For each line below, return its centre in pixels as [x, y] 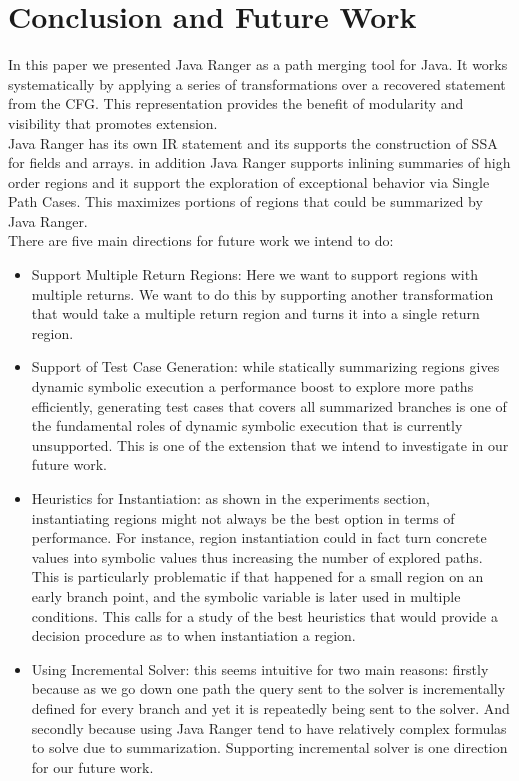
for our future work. [92, 766]
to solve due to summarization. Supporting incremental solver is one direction [269, 747]
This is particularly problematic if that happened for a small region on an [257, 576]
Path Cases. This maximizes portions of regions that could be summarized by [245, 201]
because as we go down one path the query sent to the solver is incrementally [268, 688]
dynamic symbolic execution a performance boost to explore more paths [252, 386]
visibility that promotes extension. [113, 122]
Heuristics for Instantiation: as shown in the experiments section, [230, 498]
